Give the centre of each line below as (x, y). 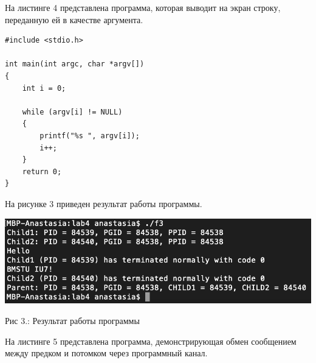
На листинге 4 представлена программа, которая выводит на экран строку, (143, 7)
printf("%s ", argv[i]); (90, 136)
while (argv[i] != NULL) (72, 112)
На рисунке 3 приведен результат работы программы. (104, 203)
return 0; (42, 171)
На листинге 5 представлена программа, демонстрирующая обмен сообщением (151, 341)
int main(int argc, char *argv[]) (75, 64)
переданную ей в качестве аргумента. (74, 19)
